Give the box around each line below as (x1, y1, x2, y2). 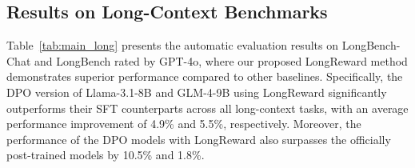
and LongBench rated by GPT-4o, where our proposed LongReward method (34, 52, 408, 69)
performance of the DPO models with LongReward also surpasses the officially (6, 130, 391, 147)
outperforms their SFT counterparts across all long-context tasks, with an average (6, 99, 409, 116)
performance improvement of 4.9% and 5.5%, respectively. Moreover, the (6, 115, 361, 132)
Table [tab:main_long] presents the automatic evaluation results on (6, 37, 338, 54)
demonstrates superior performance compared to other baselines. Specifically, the (6, 68, 403, 85)
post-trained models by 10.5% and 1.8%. (6, 146, 205, 163)
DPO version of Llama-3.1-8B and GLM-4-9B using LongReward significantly (6, 83, 387, 100)
